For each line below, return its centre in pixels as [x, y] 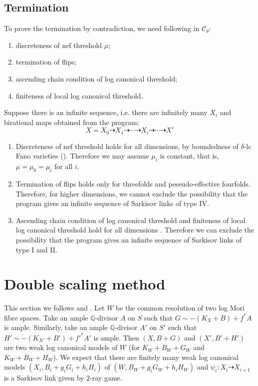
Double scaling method [85, 284]
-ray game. [106, 378]
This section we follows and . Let [54, 308]
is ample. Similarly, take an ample [56, 327]
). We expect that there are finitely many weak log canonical [146, 357]
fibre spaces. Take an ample [46, 317]
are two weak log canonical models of [61, 347]
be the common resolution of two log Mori [180, 308]
